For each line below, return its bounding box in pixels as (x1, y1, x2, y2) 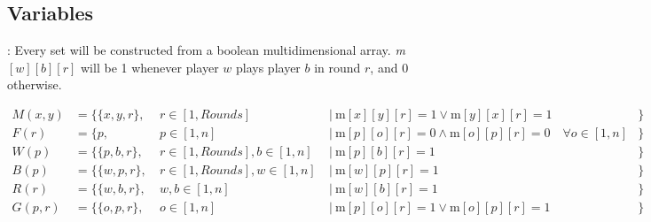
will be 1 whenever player (81, 57, 219, 76)
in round (314, 57, 361, 76)
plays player (235, 57, 301, 76)
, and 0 (370, 57, 409, 76)
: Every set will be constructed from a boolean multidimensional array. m (7, 41, 405, 59)
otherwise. (7, 75, 62, 94)
